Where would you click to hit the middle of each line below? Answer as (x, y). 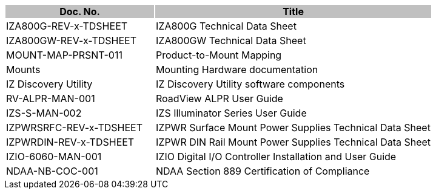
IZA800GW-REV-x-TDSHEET (72, 40)
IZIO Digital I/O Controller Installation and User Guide (276, 157)
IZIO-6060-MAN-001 (54, 157)
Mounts (23, 70)
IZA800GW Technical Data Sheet (231, 40)
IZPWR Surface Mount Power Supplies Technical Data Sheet (293, 128)
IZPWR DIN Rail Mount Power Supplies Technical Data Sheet (293, 142)
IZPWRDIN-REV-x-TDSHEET (70, 142)
